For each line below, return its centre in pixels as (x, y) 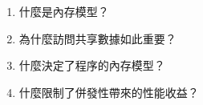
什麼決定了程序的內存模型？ (92, 65)
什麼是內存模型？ (64, 11)
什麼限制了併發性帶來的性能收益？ (109, 92)
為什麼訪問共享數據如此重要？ (97, 38)
